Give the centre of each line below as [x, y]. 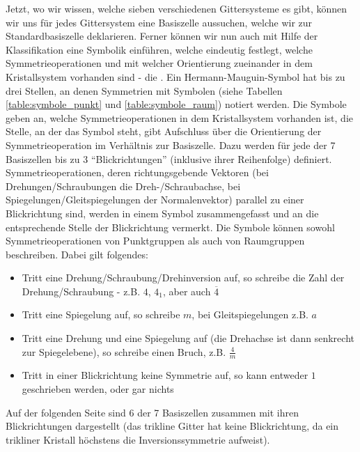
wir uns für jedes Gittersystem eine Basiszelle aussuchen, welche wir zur [159, 22]
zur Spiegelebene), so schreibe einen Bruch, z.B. [124, 351]
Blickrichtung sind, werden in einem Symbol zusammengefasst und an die [162, 213]
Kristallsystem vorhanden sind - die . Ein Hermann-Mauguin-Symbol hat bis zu [175, 76]
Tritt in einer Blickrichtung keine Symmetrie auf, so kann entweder [165, 375]
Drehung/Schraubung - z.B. [81, 291]
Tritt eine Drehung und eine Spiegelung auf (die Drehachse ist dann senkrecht [188, 338]
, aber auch [187, 291]
